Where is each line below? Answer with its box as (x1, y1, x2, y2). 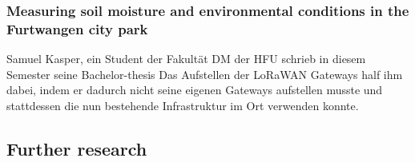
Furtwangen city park (6, 18, 148, 38)
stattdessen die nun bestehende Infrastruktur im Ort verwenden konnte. (6, 97, 359, 113)
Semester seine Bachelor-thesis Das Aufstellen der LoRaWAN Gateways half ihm (6, 65, 403, 82)
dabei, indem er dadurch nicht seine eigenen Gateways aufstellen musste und (6, 81, 383, 98)
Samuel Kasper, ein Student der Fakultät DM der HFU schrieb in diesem (6, 50, 366, 67)
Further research (6, 136, 147, 160)
